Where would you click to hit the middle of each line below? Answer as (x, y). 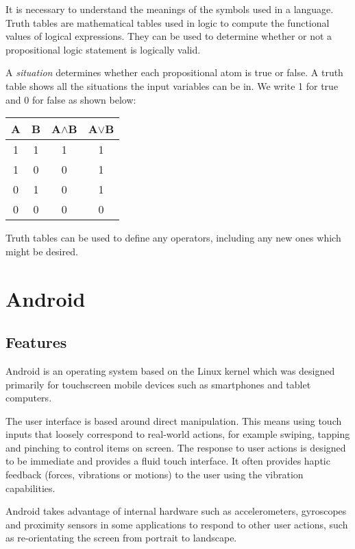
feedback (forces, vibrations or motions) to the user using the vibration (155, 475)
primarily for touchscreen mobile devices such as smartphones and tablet (158, 384)
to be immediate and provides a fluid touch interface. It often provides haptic (168, 461)
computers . (29, 398)
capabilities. (30, 488)
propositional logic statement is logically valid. (103, 49)
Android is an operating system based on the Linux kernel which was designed (170, 370)
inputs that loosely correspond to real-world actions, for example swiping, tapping (178, 434)
